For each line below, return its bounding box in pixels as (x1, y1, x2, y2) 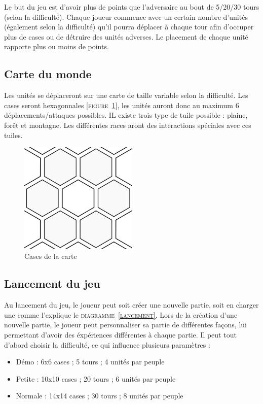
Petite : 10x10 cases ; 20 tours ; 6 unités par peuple (16, 373, 176, 384)
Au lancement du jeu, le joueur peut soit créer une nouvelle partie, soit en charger (4, 299, 259, 310)
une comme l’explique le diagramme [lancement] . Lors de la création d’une (4, 309, 238, 320)
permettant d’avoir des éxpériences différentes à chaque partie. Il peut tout (4, 329, 237, 340)
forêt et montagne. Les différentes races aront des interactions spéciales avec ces (4, 119, 251, 130)
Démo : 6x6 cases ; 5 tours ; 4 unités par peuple (16, 356, 165, 367)
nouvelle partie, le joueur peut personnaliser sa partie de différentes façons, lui (4, 319, 247, 330)
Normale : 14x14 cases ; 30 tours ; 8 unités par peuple (16, 390, 183, 401)
